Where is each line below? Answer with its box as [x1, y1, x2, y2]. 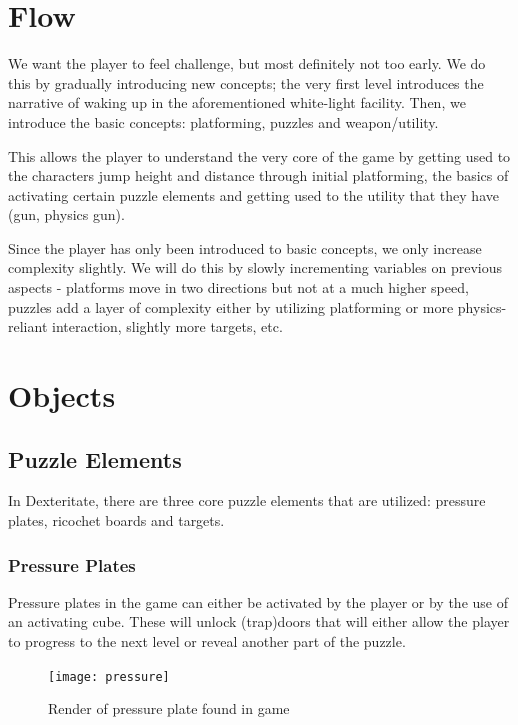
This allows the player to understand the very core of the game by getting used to [8, 145, 511, 166]
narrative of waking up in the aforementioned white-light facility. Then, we [8, 92, 466, 113]
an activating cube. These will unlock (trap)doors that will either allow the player [8, 611, 510, 632]
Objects [8, 375, 116, 416]
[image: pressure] [48, 669, 170, 684]
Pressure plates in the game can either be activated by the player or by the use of [8, 591, 508, 612]
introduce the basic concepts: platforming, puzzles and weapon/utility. [8, 111, 439, 132]
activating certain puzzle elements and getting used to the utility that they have [8, 184, 499, 205]
